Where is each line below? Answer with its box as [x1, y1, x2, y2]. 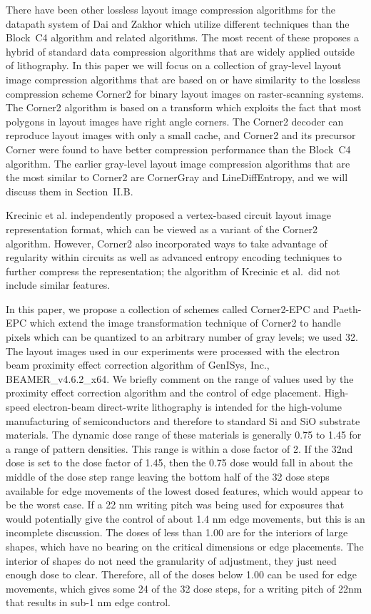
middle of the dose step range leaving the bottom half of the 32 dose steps [6, 469, 330, 483]
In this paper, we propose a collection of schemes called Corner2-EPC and [6, 301, 330, 316]
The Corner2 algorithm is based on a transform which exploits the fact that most [6, 100, 362, 115]
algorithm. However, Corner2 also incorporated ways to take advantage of [6, 235, 327, 250]
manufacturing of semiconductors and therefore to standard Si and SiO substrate [6, 413, 360, 428]
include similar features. [6, 277, 111, 292]
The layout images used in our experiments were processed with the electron [6, 343, 340, 358]
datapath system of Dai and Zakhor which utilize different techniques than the [6, 16, 350, 31]
